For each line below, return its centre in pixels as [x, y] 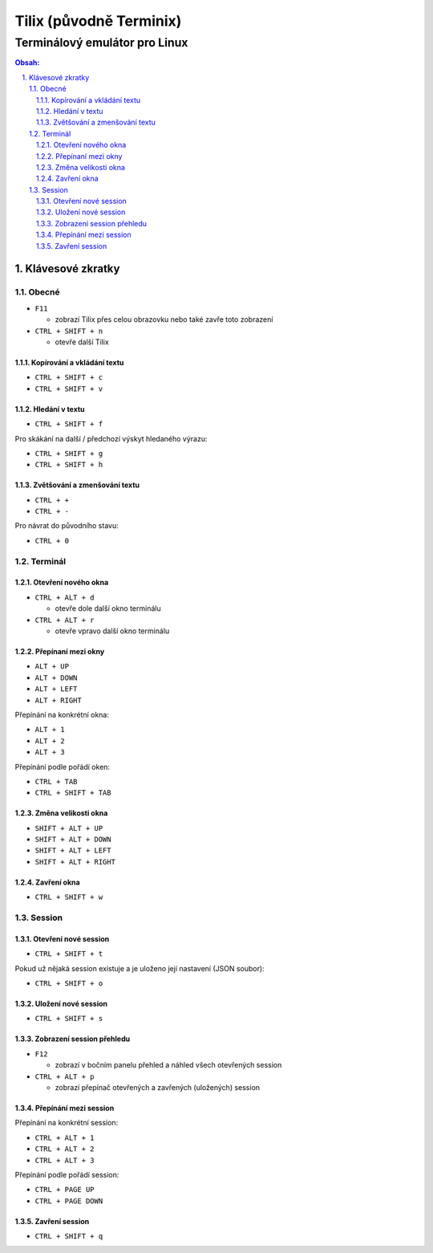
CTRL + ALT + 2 [65, 1149]
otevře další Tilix [82, 342]
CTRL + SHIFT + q [69, 1237]
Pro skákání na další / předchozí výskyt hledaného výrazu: [111, 438]
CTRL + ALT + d [65, 597]
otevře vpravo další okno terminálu [112, 631]
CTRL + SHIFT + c [69, 378]
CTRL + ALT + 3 [65, 1160]
